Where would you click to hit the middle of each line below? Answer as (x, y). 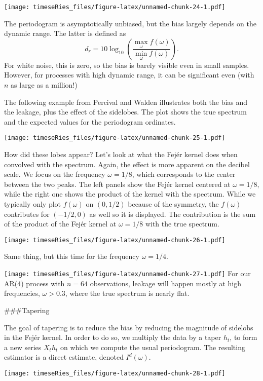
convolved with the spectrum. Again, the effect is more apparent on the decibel (127, 164)
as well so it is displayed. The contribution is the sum (173, 214)
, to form (243, 337)
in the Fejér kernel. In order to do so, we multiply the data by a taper (113, 337)
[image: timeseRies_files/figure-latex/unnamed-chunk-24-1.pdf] (115, 7)
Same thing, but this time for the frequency (72, 256)
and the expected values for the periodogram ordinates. (90, 121)
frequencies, (22, 293)
